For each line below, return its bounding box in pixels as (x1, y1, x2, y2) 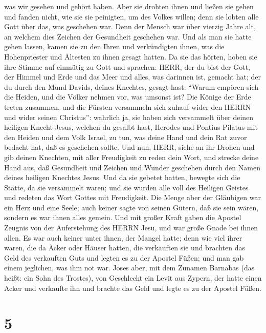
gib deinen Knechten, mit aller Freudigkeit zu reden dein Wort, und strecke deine (4, 151, 259, 162)
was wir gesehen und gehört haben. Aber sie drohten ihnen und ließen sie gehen (4, 1, 254, 11)
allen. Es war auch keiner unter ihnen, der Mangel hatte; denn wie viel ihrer (4, 232, 242, 243)
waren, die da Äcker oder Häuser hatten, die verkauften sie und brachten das (4, 242, 246, 253)
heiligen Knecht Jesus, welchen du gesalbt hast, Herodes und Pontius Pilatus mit (4, 122, 258, 132)
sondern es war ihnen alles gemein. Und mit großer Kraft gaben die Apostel (4, 212, 241, 223)
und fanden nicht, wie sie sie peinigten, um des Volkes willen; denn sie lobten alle (4, 11, 259, 22)
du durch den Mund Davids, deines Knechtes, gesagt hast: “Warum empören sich (4, 81, 258, 92)
